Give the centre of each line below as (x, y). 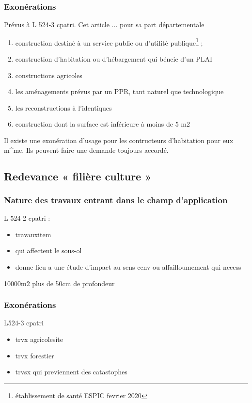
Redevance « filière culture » (78, 176)
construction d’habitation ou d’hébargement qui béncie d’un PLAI (114, 59)
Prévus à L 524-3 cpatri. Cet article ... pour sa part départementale (104, 24)
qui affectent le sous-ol (48, 250)
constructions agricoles (49, 75)
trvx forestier (35, 355)
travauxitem (33, 234)
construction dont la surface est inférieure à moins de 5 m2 (102, 124)
